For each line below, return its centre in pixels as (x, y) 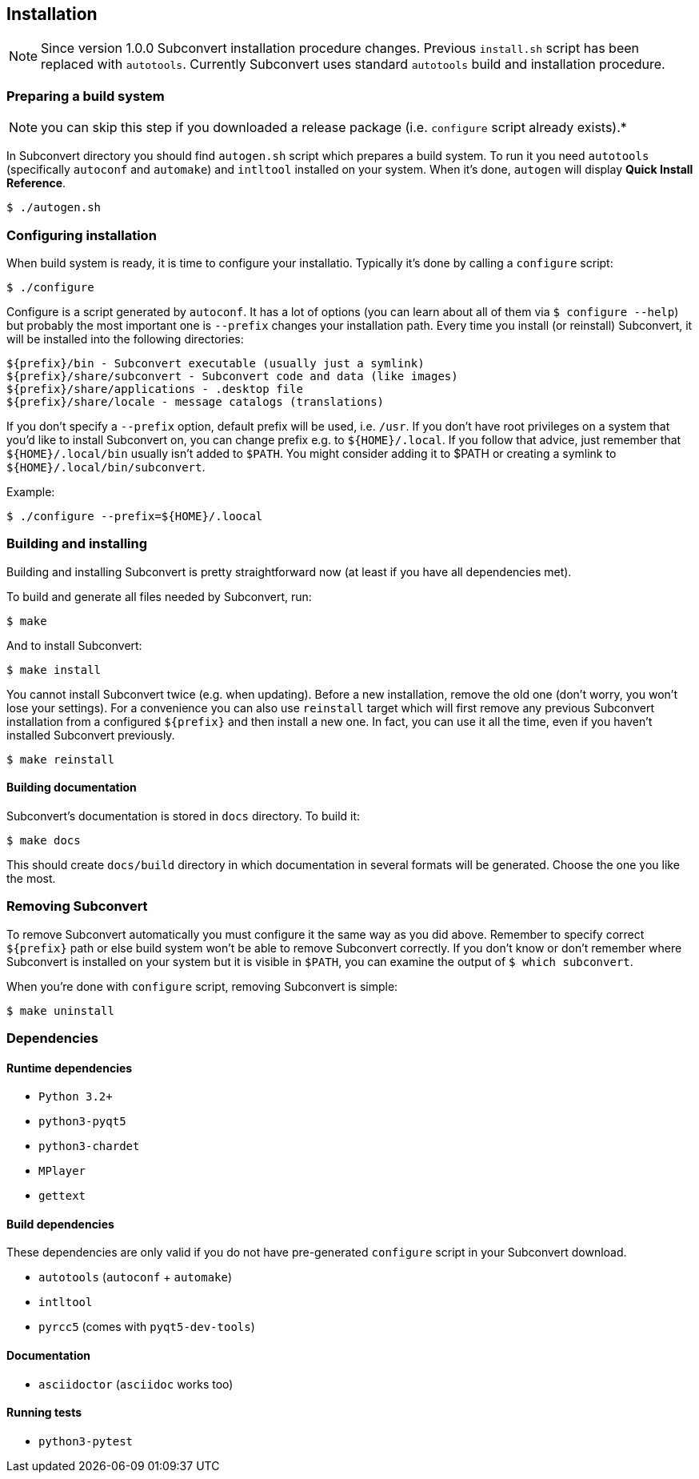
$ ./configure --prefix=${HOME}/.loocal (135, 516)
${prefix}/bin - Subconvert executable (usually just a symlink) (216, 363)
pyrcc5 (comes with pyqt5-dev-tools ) (147, 1327)
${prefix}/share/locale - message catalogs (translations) (196, 401)
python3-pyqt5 (82, 1122)
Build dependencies (60, 1224)
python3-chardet (89, 1146)
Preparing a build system (86, 96)
